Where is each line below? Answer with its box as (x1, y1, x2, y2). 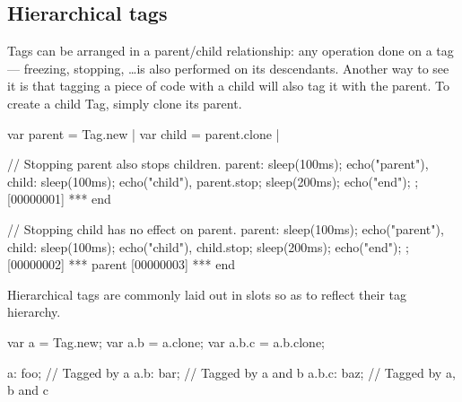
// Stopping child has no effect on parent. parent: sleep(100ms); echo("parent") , (7, 219, 444, 238)
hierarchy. (7, 302, 61, 321)
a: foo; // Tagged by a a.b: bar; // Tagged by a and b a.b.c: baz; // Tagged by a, (7, 363, 456, 381)
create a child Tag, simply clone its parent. (7, 93, 242, 112)
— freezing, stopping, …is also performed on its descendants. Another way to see (7, 58, 449, 77)
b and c (7, 380, 48, 399)
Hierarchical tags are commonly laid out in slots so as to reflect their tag (7, 284, 407, 303)
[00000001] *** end (7, 189, 111, 208)
